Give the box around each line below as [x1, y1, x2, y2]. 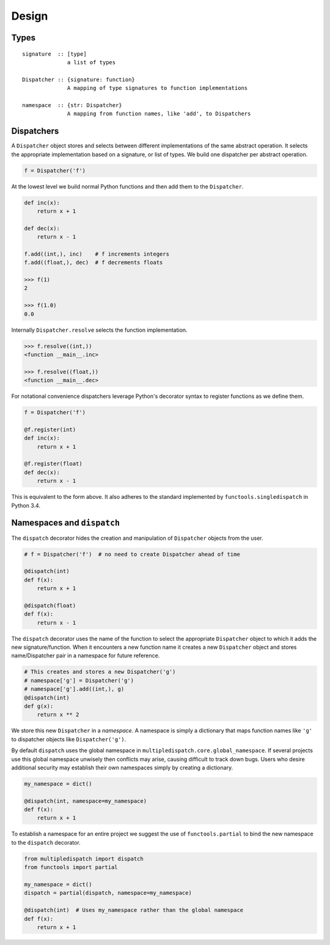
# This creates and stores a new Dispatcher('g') [24, 668, 176, 676]
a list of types [67, 59, 116, 65]
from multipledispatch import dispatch [24, 855, 144, 862]
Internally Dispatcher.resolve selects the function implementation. [11, 326, 188, 334]
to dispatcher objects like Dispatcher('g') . [11, 735, 127, 743]
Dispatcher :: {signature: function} [22, 76, 136, 83]
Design [11, 9, 48, 23]
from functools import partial [24, 864, 119, 871]
